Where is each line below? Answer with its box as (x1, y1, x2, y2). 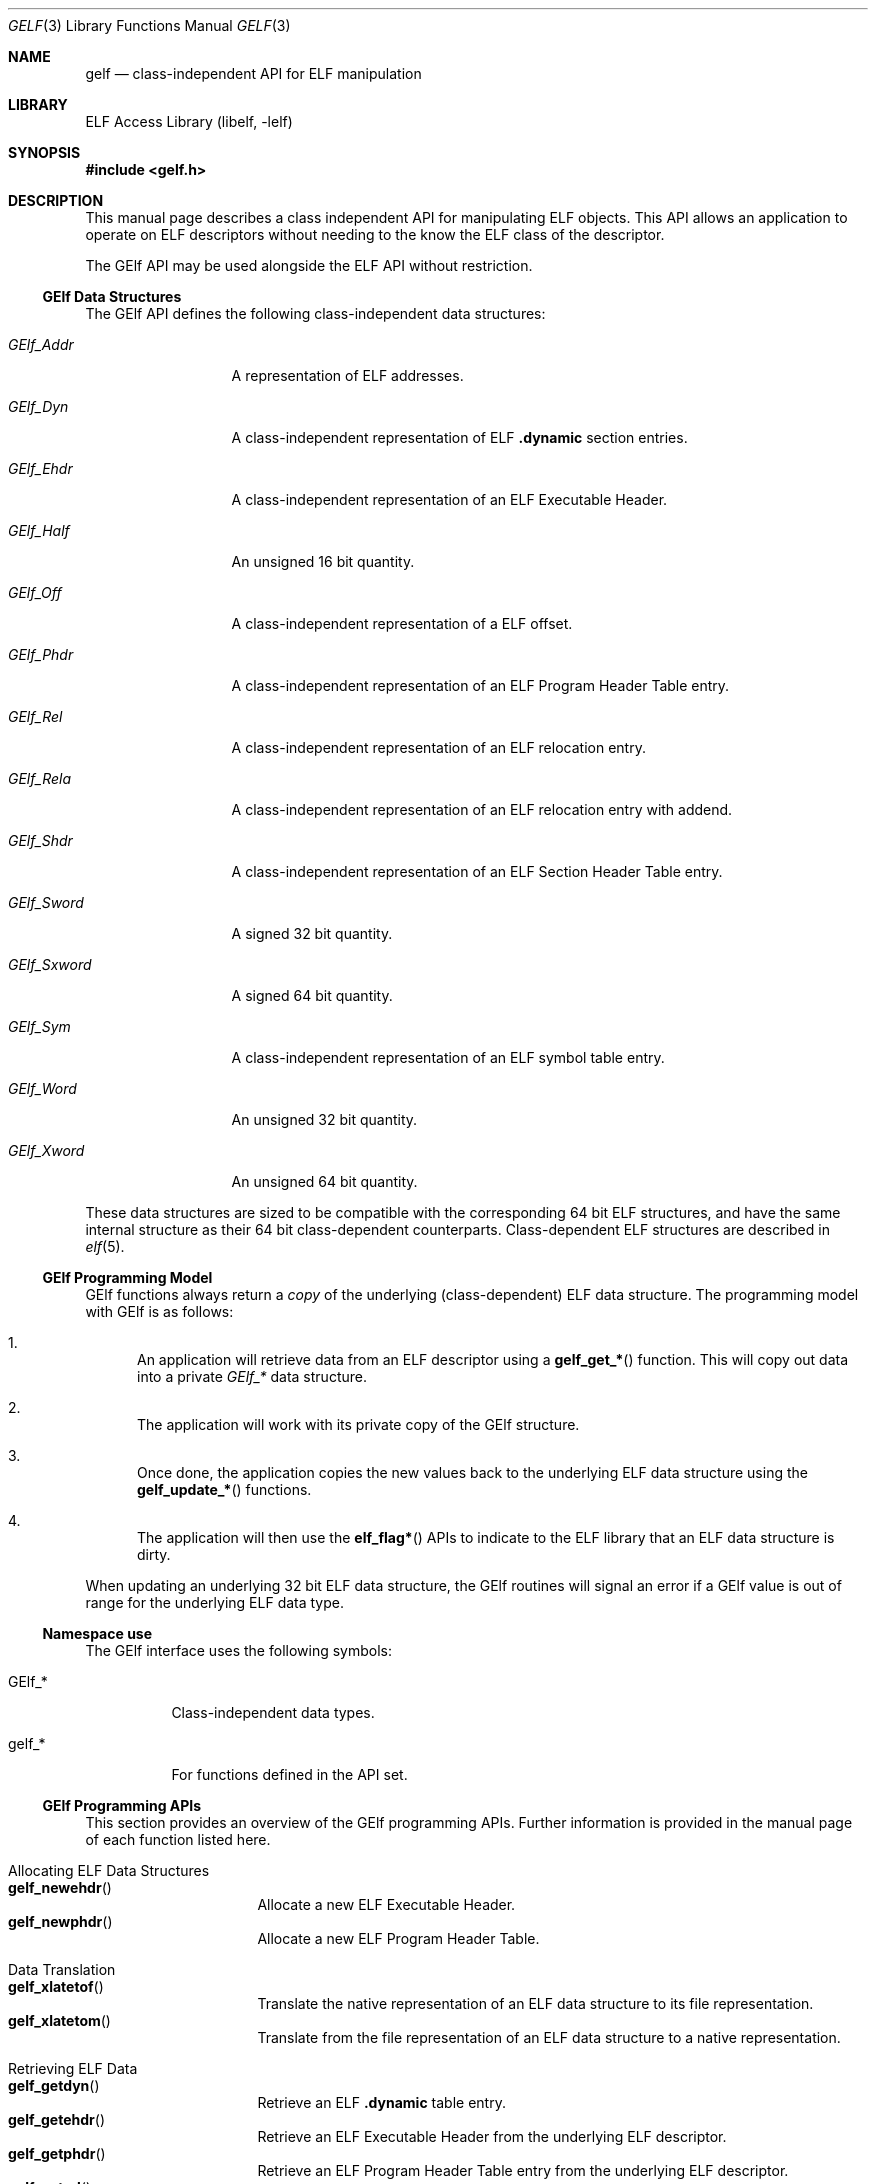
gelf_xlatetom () (8, 2012, 111, 2029)
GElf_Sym (8, 1018, 71, 1035)
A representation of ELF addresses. (231, 367, 464, 384)
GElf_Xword (8, 1142, 85, 1159)
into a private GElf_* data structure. (137, 1368, 367, 1385)
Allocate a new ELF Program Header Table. (257, 1930, 540, 1947)
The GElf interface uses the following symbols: (85, 1642, 393, 1659)
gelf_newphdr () (8, 1913, 113, 1930)
